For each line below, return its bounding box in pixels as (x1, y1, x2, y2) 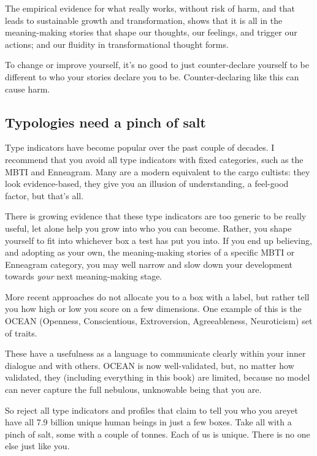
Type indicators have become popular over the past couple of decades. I (5, 141, 275, 154)
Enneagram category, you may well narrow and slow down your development (5, 257, 293, 270)
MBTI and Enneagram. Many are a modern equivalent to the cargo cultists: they (5, 165, 310, 178)
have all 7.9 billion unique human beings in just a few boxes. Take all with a (5, 416, 292, 428)
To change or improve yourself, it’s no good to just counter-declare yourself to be (5, 58, 309, 71)
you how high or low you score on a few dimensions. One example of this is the (5, 302, 302, 315)
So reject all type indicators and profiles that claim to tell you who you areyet (5, 403, 298, 416)
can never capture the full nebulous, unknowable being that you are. (5, 383, 262, 396)
